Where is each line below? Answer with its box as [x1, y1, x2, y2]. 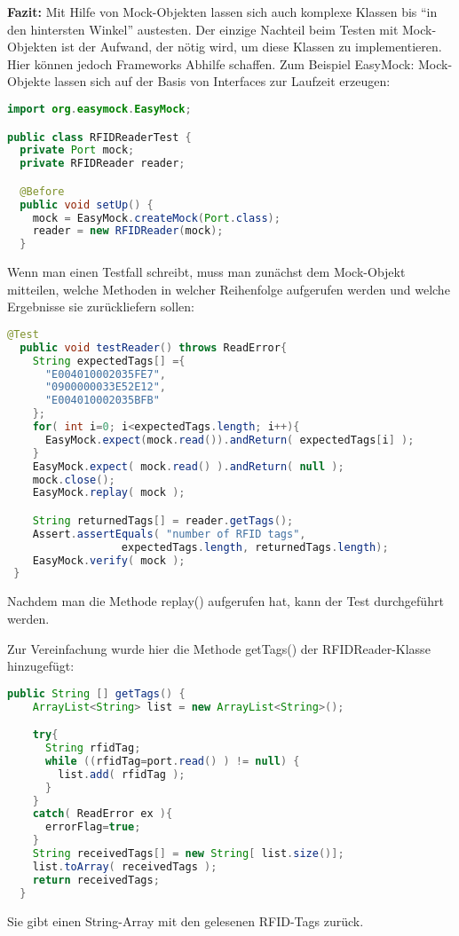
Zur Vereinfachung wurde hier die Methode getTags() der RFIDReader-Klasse [7, 639, 431, 657]
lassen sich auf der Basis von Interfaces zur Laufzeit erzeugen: [54, 72, 391, 90]
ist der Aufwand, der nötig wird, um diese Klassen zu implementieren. [61, 37, 442, 56]
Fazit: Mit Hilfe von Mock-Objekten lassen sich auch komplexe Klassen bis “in [7, 3, 438, 20]
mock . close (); [32, 473, 115, 486]
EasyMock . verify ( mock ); [32, 554, 186, 567]
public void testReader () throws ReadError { [20, 341, 288, 354]
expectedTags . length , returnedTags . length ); [121, 540, 389, 554]
